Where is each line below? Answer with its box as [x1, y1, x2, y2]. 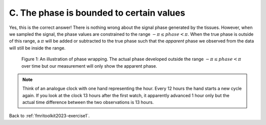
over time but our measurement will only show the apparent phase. [21, 63, 158, 69]
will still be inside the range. [9, 45, 66, 51]
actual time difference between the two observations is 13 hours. [22, 100, 154, 105]
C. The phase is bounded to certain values [9, 7, 186, 18]
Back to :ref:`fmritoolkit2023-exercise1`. [9, 113, 90, 119]
